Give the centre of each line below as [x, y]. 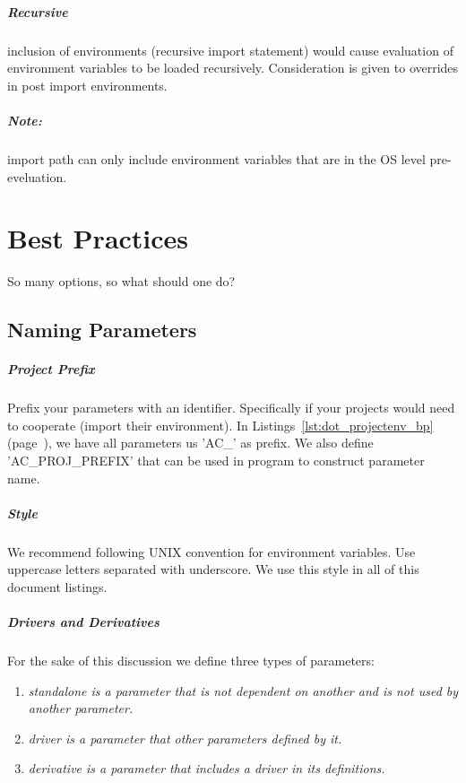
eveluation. [37, 176]
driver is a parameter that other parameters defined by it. [185, 738]
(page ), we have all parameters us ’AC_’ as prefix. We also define [190, 443]
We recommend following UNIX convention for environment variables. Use [211, 551]
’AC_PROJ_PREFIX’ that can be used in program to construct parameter [216, 460]
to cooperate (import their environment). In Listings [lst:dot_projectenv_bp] [220, 425]
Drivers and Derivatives [83, 622]
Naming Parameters [102, 330]
